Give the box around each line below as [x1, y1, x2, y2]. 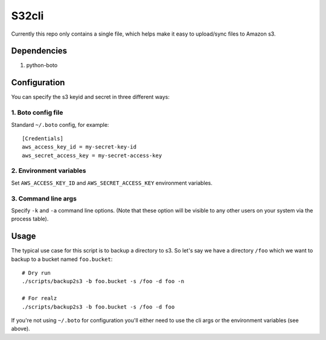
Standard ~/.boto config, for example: [11, 121, 109, 128]
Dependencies [11, 46, 68, 56]
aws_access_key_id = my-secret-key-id [22, 144, 137, 150]
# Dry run [22, 269, 51, 277]
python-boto [26, 62, 58, 69]
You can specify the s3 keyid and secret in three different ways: [11, 94, 170, 101]
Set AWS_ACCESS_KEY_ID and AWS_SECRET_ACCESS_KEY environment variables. [11, 179, 213, 187]
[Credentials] [22, 135, 63, 142]
